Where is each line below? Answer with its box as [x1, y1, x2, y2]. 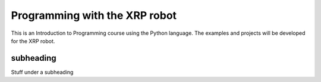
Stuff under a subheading [11, 68, 74, 76]
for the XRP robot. [11, 37, 55, 44]
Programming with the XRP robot [11, 9, 177, 22]
